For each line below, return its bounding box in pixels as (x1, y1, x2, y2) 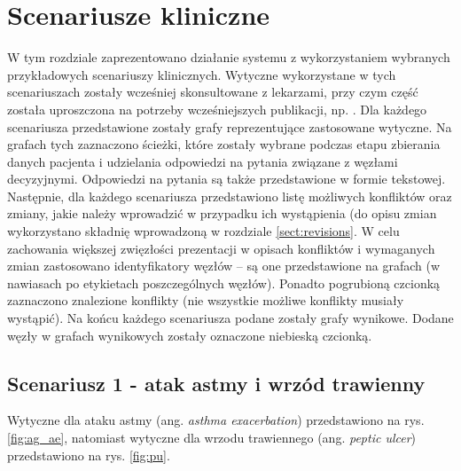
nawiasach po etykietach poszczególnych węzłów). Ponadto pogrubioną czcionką (7, 273, 441, 292)
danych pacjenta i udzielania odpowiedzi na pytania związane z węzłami (7, 152, 398, 170)
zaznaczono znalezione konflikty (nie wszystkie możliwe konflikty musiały (7, 291, 404, 310)
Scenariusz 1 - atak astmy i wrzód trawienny (7, 369, 426, 396)
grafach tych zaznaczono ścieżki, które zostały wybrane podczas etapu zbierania (7, 135, 441, 153)
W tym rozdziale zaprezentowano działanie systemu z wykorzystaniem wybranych (7, 48, 450, 67)
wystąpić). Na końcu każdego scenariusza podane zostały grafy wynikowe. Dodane (7, 309, 454, 327)
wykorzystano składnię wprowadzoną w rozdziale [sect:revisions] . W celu (7, 222, 400, 240)
